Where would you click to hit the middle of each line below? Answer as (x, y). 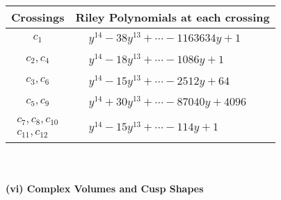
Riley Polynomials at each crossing (172, 17)
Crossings (38, 17)
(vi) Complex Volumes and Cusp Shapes (105, 188)
